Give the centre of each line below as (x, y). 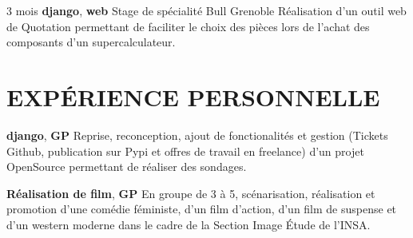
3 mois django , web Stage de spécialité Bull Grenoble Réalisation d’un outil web (206, 10)
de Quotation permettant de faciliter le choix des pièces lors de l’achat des (188, 26)
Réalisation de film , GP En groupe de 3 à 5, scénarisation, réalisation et (191, 193)
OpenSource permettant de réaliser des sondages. (127, 167)
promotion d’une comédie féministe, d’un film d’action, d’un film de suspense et (202, 209)
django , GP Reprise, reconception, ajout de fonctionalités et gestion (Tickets (197, 135)
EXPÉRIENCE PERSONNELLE (193, 96)
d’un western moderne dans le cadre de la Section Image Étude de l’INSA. (189, 224)
